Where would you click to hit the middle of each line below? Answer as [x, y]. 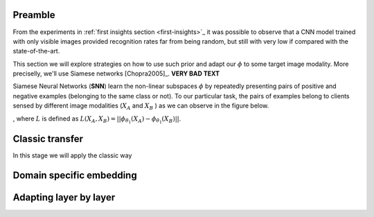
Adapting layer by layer [64, 198]
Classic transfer [48, 139]
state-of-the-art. [36, 51]
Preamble [34, 15]
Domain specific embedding [75, 176]
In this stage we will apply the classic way [72, 155]
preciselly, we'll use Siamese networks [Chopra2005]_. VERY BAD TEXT [116, 73]
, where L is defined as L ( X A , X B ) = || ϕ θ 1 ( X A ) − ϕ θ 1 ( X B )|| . [97, 120]
